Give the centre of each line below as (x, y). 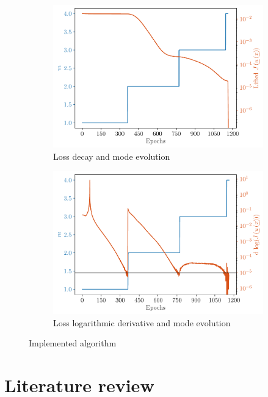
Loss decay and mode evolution (112, 156)
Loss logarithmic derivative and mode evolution (142, 322)
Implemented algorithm (73, 343)
